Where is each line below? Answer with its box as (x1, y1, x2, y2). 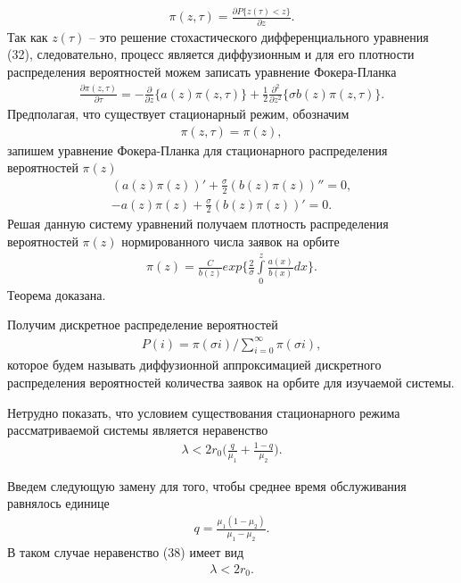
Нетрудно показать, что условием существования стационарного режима (7, 403, 400, 421)
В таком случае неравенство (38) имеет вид (7, 543, 244, 562)
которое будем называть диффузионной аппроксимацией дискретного (7, 355, 382, 374)
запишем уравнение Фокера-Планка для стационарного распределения (7, 140, 388, 159)
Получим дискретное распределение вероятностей (7, 315, 278, 334)
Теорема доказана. (7, 285, 106, 304)
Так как (7, 27, 48, 46)
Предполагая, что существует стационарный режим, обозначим (7, 104, 350, 122)
